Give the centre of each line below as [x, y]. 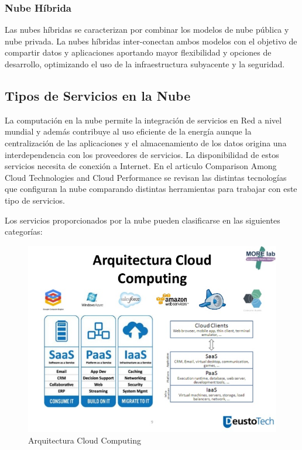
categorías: [24, 231]
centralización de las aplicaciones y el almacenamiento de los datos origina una [146, 142]
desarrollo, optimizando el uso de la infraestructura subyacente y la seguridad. [145, 64]
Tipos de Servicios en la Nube [98, 95]
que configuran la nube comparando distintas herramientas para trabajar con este [151, 189]
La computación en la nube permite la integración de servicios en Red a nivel [143, 120]
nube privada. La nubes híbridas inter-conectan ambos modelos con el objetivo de [151, 41]
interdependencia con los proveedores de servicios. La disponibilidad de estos [142, 154]
